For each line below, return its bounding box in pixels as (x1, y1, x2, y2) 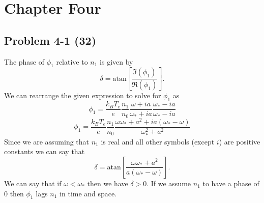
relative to (56, 56, 88, 67)
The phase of (4, 56, 45, 67)
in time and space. (60, 188, 117, 198)
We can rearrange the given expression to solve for (4, 90, 161, 101)
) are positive (219, 136, 260, 147)
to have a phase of (202, 178, 259, 188)
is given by (100, 56, 133, 67)
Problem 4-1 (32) (4, 32, 97, 48)
